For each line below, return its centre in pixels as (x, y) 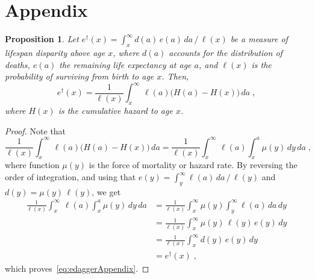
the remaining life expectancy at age (125, 64)
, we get (106, 191)
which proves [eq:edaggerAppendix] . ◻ (77, 268)
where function (32, 165)
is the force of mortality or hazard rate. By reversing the (193, 165)
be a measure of (259, 39)
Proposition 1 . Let (42, 39)
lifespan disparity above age (55, 52)
